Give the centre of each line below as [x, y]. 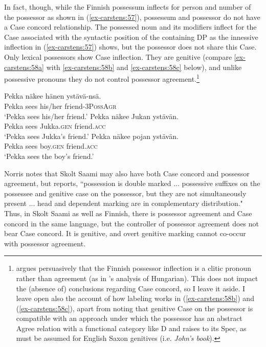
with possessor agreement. [45, 243]
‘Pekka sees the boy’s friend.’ [49, 156]
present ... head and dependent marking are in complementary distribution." [124, 203]
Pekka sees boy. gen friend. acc [51, 146]
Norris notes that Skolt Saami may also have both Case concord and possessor [127, 173]
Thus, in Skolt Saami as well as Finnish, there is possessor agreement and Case [128, 213]
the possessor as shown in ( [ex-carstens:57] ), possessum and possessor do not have [132, 17]
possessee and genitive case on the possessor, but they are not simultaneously [125, 193]
